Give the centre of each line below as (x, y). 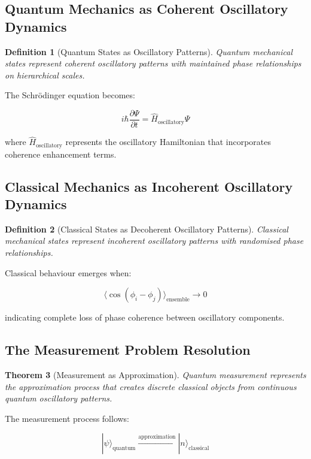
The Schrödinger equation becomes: (70, 95)
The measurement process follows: (67, 418)
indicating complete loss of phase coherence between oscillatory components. (145, 317)
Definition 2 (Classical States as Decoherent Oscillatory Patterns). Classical (147, 229)
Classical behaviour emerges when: (68, 272)
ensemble (178, 300)
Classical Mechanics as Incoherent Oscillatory (149, 186)
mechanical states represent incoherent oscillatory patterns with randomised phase (154, 241)
